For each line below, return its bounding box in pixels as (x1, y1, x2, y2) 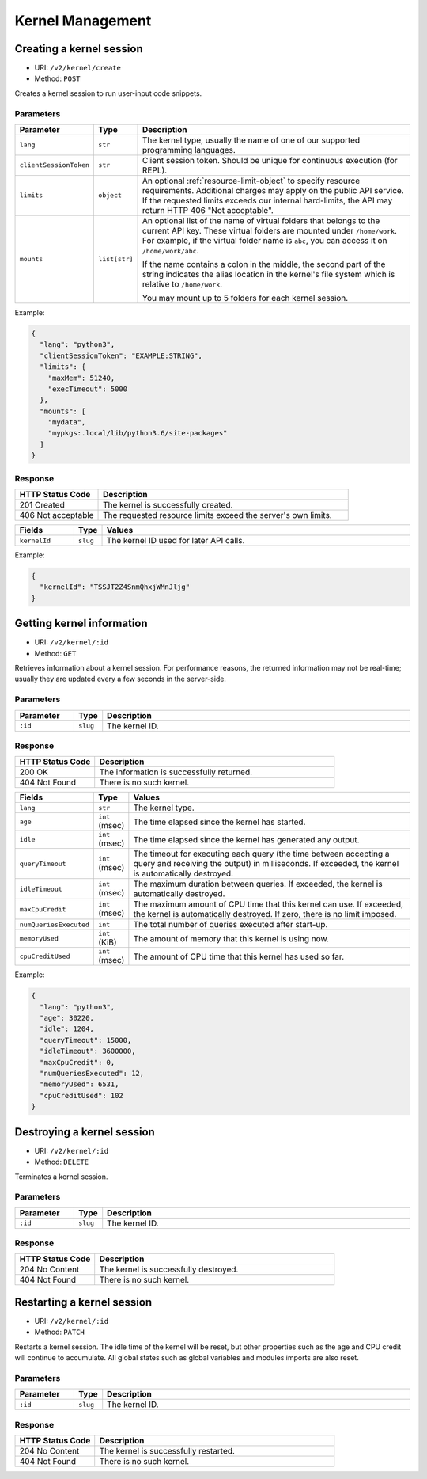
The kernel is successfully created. (103, 500, 233, 510)
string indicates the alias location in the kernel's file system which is (142, 268, 395, 279)
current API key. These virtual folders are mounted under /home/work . (142, 225, 397, 236)
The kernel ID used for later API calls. (106, 535, 245, 546)
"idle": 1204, (40, 1025, 95, 1033)
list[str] (98, 255, 134, 264)
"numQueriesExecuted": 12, (40, 1069, 145, 1078)
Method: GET (34, 648, 77, 658)
